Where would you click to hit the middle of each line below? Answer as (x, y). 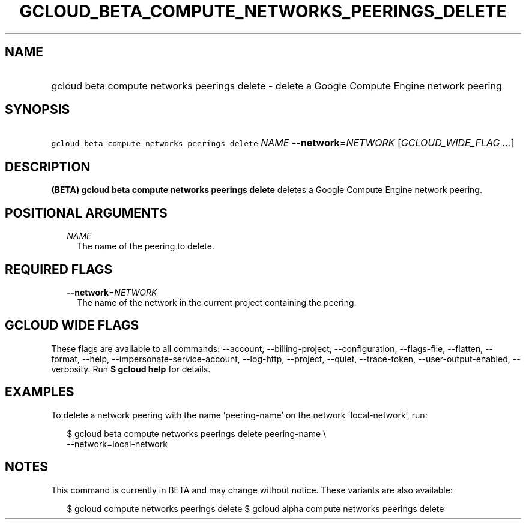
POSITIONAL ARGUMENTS (86, 213)
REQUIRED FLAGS (59, 269)
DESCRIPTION (48, 167)
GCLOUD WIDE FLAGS (72, 326)
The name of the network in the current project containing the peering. (217, 302)
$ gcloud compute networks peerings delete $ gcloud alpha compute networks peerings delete (255, 508)
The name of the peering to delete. (146, 246)
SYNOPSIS (38, 110)
